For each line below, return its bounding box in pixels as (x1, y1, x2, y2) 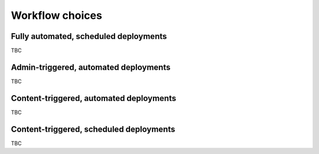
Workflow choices (11, 9, 103, 22)
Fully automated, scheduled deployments (11, 31, 167, 41)
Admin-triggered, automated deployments (11, 62, 171, 72)
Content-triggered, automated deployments (11, 93, 177, 103)
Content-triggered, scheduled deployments (11, 124, 175, 134)
